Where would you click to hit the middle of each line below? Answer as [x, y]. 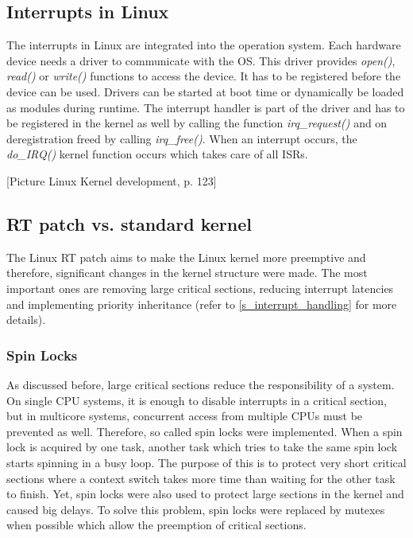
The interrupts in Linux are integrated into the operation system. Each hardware [204, 45]
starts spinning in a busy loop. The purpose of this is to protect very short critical [206, 462]
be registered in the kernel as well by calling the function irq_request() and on [197, 123]
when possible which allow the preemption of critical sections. [156, 525]
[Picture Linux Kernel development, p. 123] [112, 180]
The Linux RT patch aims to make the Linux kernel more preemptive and [186, 257]
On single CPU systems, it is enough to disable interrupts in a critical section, [197, 400]
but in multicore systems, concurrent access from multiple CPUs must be [185, 416]
